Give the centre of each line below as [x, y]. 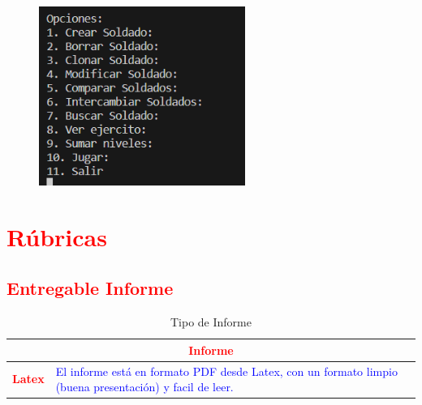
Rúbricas [57, 236]
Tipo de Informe [211, 322]
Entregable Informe [90, 288]
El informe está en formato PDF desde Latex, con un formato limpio [226, 371]
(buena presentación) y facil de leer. [144, 387]
